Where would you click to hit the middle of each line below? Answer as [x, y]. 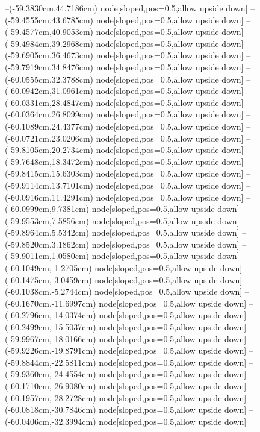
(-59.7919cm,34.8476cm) [49, 67]
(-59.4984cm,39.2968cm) [49, 43]
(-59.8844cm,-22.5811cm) [51, 362]
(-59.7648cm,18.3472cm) [49, 161]
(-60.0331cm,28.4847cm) [49, 102]
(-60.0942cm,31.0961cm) [49, 91]
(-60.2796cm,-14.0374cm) [51, 315]
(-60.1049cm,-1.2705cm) [48, 268]
